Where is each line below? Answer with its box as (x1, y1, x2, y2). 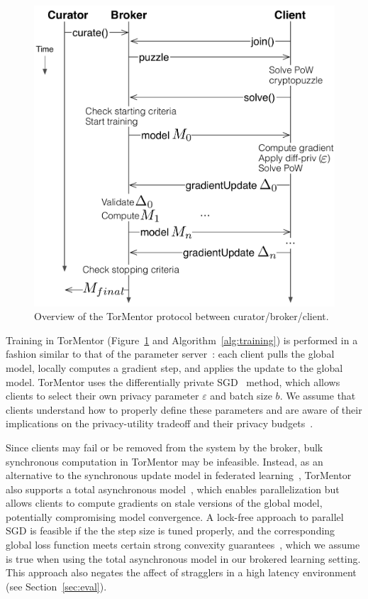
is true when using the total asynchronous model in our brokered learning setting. (6, 551, 361, 566)
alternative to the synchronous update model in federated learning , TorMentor (6, 468, 352, 483)
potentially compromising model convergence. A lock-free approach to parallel (6, 509, 344, 524)
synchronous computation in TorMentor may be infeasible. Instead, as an (6, 454, 323, 468)
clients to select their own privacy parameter (6, 388, 199, 403)
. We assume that (279, 388, 356, 403)
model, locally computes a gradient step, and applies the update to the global (6, 360, 343, 375)
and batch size (210, 388, 272, 403)
